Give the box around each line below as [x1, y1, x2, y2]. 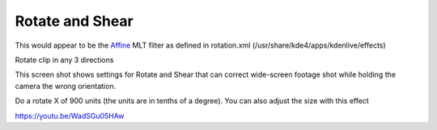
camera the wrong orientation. [15, 81, 117, 90]
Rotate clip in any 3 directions [15, 55, 114, 65]
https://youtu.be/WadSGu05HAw [15, 111, 125, 120]
